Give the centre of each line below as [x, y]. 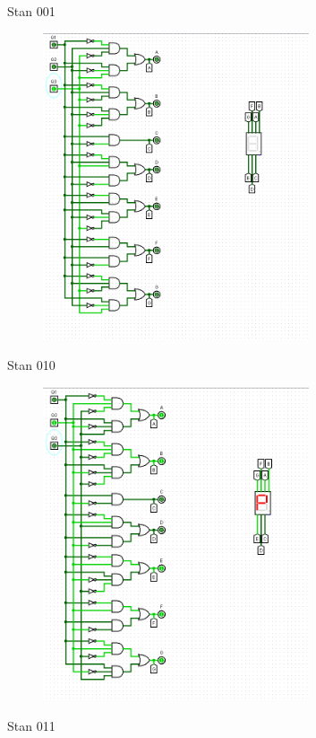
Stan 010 [31, 365]
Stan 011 [31, 726]
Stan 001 [31, 11]
